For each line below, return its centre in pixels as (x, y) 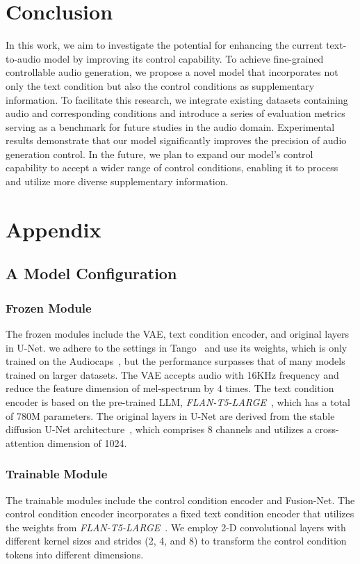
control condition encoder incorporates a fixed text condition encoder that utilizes (180, 514)
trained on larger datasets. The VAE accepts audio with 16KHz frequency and (172, 374)
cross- (327, 429)
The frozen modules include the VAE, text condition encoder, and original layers (178, 334)
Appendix (54, 229)
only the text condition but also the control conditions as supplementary (160, 85)
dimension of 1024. (87, 442)
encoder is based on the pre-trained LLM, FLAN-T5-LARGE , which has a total (178, 402)
